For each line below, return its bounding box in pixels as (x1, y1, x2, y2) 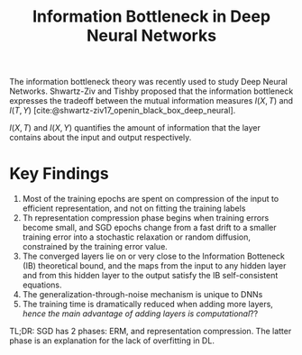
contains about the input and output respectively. (9, 132, 192, 143)
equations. (22, 279, 62, 290)
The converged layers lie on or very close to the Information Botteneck (22, 250, 286, 262)
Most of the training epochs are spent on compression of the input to (22, 194, 279, 205)
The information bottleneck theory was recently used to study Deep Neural (9, 77, 288, 87)
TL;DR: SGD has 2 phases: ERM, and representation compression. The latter (9, 326, 292, 337)
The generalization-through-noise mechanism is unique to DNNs (22, 289, 263, 300)
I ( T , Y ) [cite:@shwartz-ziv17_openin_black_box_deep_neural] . (9, 105, 236, 116)
